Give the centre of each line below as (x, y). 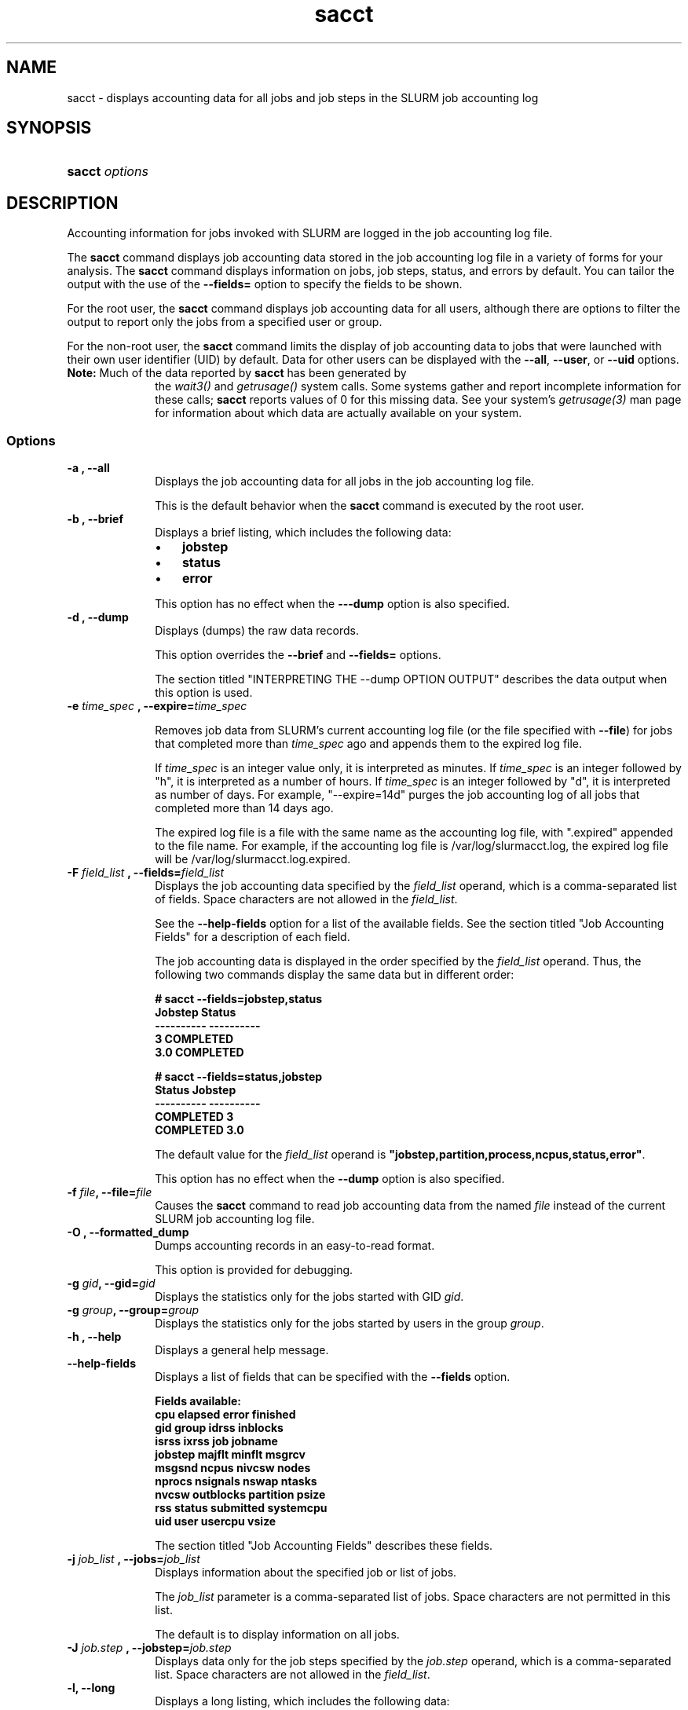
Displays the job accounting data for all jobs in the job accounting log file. (345, 482)
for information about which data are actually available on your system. (339, 413)
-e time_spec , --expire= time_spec (157, 706)
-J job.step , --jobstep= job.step (149, 1648)
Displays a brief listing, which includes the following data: (303, 533)
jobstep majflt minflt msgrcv (230, 1455)
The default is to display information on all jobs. (277, 1635)
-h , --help (94, 1337)
